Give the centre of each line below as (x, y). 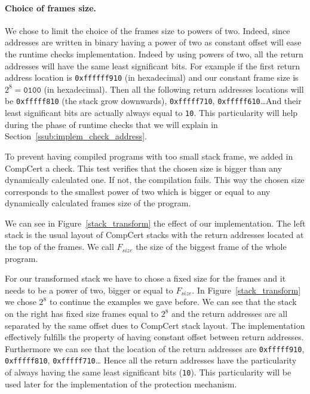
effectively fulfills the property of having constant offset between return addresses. (154, 337)
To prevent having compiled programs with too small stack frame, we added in (149, 156)
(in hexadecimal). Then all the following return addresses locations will (174, 89)
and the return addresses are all (229, 314)
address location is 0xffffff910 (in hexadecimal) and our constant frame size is (152, 77)
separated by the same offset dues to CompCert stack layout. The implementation (155, 325)
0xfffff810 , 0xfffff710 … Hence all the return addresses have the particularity (151, 360)
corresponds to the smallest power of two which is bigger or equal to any (138, 191)
